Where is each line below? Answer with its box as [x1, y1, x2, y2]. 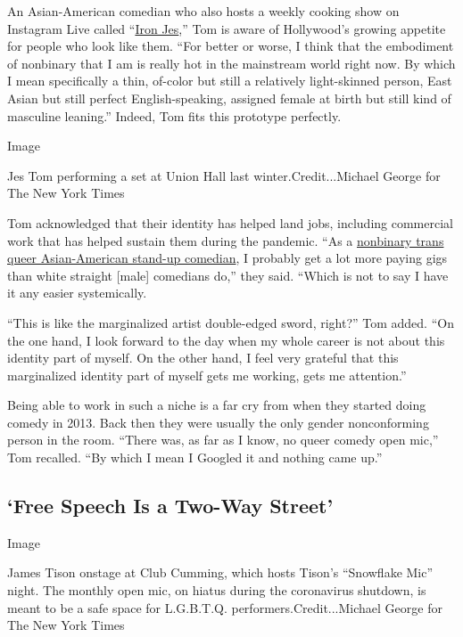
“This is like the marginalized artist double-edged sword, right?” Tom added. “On [7, 313, 454, 331]
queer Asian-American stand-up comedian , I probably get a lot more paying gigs [7, 249, 448, 267]
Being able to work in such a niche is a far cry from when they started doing [7, 396, 426, 414]
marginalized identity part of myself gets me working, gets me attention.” [7, 365, 407, 384]
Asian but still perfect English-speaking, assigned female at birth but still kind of [7, 88, 451, 107]
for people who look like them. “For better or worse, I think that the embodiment [7, 37, 454, 55]
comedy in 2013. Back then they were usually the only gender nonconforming [7, 412, 429, 431]
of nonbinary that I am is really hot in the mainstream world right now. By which [7, 53, 456, 72]
